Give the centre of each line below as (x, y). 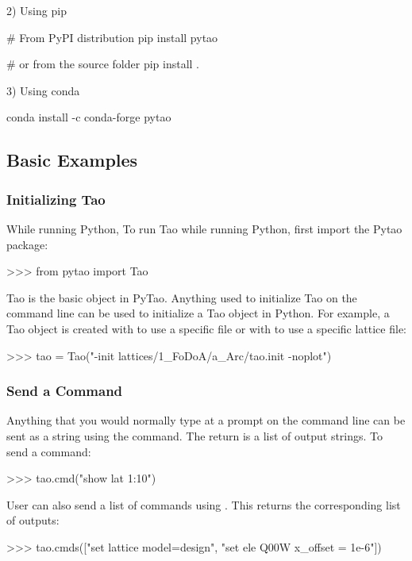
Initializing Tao (56, 199)
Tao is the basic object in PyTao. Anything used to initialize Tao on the (182, 297)
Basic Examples (72, 160)
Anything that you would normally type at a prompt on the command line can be (206, 420)
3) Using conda (43, 90)
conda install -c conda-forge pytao (89, 117)
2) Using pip (37, 10)
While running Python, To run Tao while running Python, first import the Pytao (204, 228)
